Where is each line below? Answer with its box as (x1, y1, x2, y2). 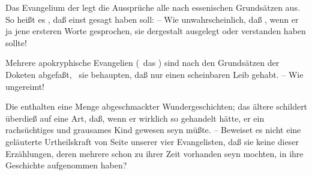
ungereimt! (5, 80, 44, 92)
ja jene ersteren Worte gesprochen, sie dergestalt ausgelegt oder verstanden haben (5, 25, 306, 37)
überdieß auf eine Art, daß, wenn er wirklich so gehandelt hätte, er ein (5, 111, 265, 124)
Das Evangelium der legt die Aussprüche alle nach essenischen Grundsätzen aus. (5, 1, 300, 13)
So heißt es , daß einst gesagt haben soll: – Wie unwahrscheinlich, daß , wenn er (5, 13, 299, 25)
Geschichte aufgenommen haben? (5, 159, 127, 171)
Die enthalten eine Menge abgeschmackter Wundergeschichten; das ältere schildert (5, 100, 308, 113)
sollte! (5, 36, 27, 49)
